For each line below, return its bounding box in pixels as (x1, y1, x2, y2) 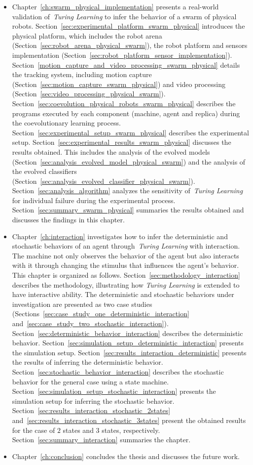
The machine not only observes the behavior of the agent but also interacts (12, 250, 239, 260)
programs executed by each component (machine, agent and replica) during (12, 108, 240, 118)
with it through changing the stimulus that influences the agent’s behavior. (12, 260, 239, 270)
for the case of (12, 424, 55, 435)
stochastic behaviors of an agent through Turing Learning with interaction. (12, 241, 240, 251)
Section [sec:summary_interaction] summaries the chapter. (12, 434, 191, 445)
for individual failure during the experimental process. (12, 195, 176, 205)
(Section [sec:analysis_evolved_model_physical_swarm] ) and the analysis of (12, 156, 246, 167)
